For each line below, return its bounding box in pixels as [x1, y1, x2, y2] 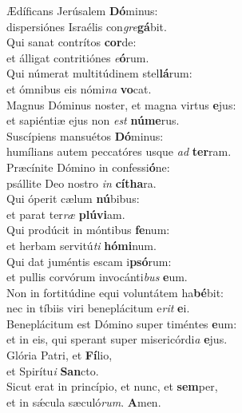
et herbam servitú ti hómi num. [6, 236, 157, 253]
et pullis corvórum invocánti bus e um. [6, 268, 188, 285]
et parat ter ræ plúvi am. [6, 205, 125, 222]
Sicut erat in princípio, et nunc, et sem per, [6, 378, 218, 395]
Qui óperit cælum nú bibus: [6, 190, 140, 207]
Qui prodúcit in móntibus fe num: [6, 221, 170, 238]
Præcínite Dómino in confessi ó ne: [6, 158, 170, 175]
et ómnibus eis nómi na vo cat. [6, 80, 152, 97]
